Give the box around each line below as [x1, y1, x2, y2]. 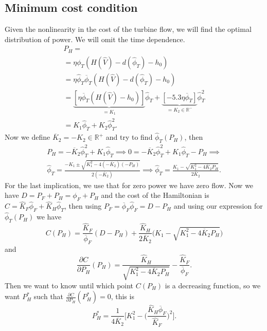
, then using [64, 200, 102, 211]
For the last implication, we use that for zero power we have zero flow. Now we [5, 179, 254, 190]
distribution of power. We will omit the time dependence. [5, 33, 185, 44]
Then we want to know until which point [5, 280, 134, 290]
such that [33, 291, 64, 302]
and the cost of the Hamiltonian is [101, 190, 209, 200]
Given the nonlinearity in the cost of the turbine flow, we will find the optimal [5, 24, 252, 34]
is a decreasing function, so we [165, 280, 261, 290]
